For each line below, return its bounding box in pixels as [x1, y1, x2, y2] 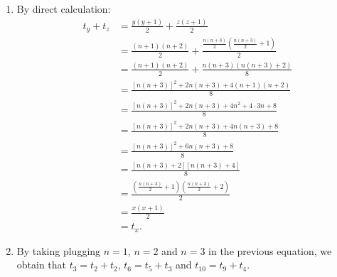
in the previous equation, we [208, 243, 332, 258]
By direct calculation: [16, 1, 111, 16]
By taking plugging [16, 243, 101, 258]
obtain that [16, 257, 67, 272]
